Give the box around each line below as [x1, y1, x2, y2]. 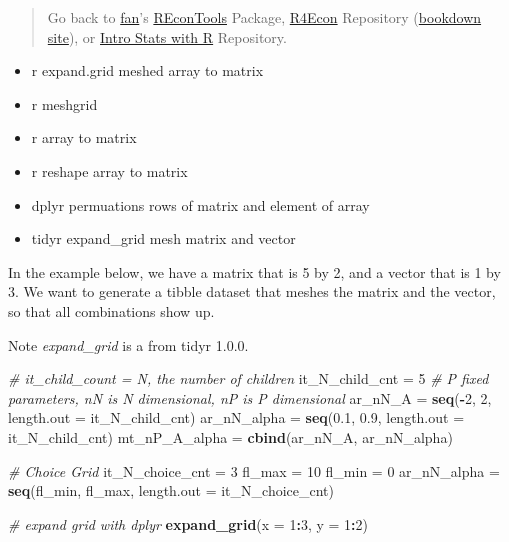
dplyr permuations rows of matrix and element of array [31, 194, 370, 215]
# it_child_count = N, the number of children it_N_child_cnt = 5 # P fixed [8, 368, 489, 389]
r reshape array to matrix [31, 160, 188, 181]
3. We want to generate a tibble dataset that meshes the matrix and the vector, [8, 281, 496, 302]
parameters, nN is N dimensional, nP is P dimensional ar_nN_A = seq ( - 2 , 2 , [8, 387, 492, 408]
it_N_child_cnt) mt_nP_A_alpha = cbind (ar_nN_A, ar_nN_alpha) [8, 426, 453, 447]
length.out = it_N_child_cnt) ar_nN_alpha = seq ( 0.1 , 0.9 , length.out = [8, 407, 465, 428]
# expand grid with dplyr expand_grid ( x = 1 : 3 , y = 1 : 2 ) [8, 513, 368, 534]
